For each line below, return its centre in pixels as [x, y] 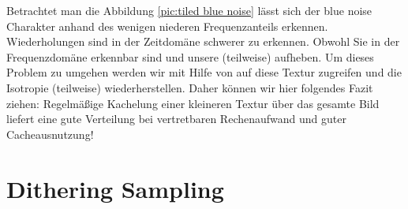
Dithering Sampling [115, 188]
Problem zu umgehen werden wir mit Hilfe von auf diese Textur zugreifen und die [204, 72]
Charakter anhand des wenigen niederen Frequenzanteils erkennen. [167, 26]
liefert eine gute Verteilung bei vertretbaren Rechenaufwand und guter [176, 119]
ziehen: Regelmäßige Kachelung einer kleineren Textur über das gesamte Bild [193, 103]
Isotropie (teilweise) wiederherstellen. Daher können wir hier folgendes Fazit [190, 87]
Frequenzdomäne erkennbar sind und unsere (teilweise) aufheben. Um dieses [190, 56]
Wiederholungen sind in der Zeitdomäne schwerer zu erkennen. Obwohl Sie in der [203, 41]
